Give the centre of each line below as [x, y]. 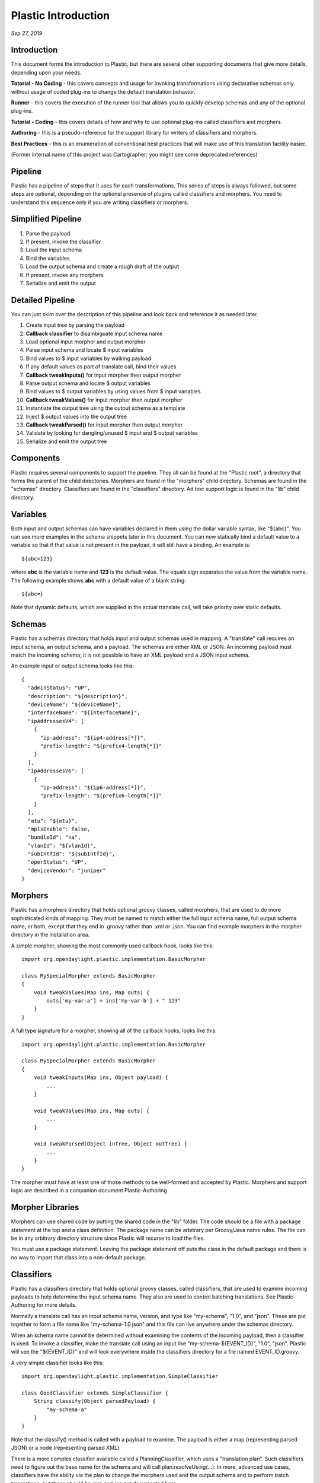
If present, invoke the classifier [63, 241]
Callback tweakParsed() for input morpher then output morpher [104, 425]
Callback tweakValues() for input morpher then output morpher [104, 400]
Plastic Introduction [60, 15]
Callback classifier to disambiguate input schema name [94, 333]
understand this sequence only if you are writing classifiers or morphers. [100, 202]
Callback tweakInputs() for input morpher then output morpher [103, 375]
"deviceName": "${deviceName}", [74, 705]
